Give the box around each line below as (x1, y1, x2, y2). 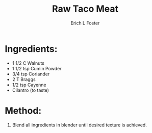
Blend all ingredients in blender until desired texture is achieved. (12, 122, 147, 128)
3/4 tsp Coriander (12, 71, 50, 77)
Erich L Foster (70, 20, 100, 26)
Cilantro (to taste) (12, 87, 49, 93)
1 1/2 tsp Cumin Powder (12, 65, 62, 71)
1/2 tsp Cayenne (12, 82, 46, 88)
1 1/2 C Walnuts (12, 60, 44, 66)
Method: (5, 105, 42, 116)
